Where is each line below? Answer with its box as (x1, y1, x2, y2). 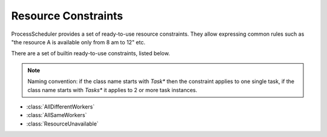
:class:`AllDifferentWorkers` (26, 103, 95, 110)
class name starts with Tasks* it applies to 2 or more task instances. (27, 86, 198, 93)
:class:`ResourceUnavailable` (26, 120, 99, 127)
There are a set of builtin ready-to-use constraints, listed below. (11, 50, 170, 57)
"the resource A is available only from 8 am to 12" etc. (11, 38, 145, 45)
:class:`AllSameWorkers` (26, 112, 87, 119)
